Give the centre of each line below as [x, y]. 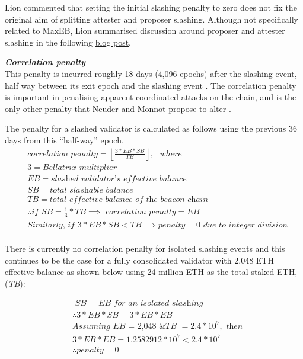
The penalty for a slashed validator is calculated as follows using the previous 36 [151, 128]
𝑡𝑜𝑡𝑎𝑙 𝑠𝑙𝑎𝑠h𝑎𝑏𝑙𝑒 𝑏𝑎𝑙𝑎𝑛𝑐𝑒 [92, 190]
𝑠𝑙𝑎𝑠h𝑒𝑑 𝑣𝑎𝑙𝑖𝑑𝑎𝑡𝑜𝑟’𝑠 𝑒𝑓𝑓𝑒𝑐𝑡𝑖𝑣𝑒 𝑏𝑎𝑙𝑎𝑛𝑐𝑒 [119, 179]
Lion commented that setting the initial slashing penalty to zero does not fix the [151, 7]
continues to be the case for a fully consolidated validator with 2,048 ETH [139, 260]
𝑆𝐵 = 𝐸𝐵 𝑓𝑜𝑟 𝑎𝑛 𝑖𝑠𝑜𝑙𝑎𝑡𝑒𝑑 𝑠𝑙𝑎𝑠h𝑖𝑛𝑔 [139, 303]
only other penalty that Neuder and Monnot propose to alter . [118, 108]
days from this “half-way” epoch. [64, 140]
